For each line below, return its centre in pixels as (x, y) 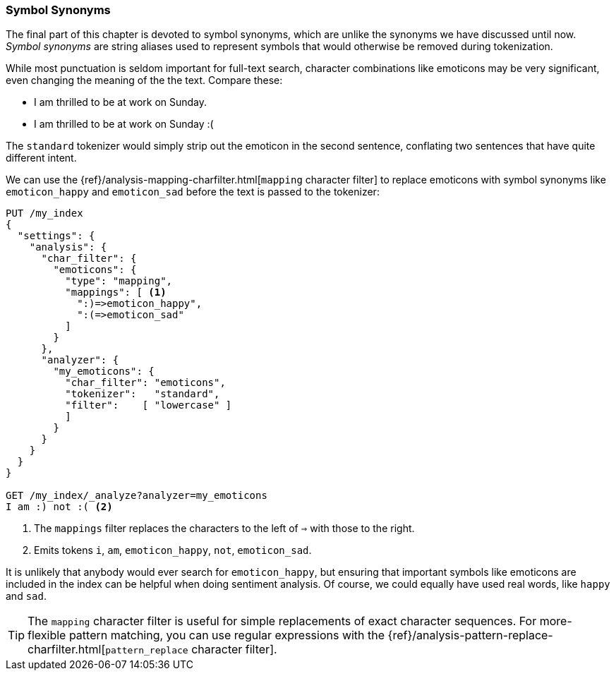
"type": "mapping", (119, 281)
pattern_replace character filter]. (191, 650)
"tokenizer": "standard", (143, 394)
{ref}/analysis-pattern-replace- (470, 635)
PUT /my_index (44, 213)
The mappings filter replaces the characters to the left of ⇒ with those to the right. (224, 529)
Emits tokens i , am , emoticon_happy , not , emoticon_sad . (173, 550)
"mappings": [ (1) (116, 292)
